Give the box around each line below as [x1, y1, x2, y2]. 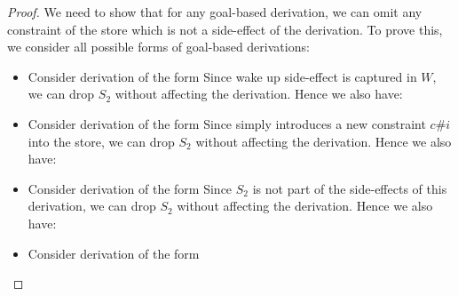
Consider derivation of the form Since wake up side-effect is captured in [28, 67, 417, 85]
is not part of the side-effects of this [252, 179, 447, 197]
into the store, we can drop [28, 132, 175, 150]
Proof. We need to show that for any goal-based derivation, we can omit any [7, 3, 422, 20]
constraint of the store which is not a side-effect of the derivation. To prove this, [7, 20, 443, 38]
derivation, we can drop [28, 196, 156, 215]
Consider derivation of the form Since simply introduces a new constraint [28, 114, 426, 132]
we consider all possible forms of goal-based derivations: [7, 37, 310, 56]
